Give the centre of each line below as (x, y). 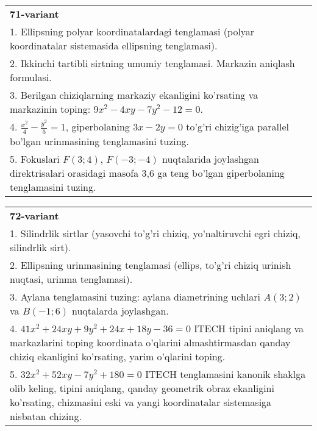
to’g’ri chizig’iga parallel (237, 126)
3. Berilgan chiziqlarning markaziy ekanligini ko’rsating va (134, 95)
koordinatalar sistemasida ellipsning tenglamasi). (114, 45)
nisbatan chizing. (46, 416)
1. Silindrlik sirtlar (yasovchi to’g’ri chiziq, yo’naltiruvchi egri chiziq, (155, 233)
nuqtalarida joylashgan (210, 159)
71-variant (34, 14)
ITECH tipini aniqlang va (249, 328)
